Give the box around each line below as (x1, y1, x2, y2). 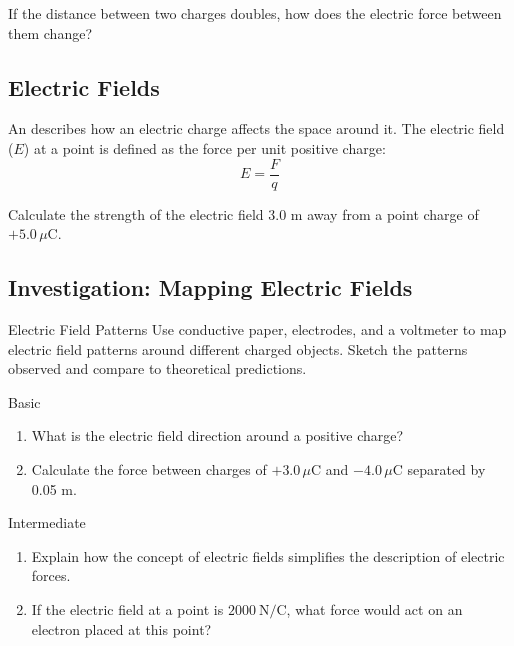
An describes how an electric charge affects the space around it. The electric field (8, 118, 505, 139)
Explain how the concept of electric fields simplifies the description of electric (31, 545, 505, 566)
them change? (8, 22, 92, 43)
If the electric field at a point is (31, 598, 224, 619)
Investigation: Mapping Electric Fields (8, 272, 413, 303)
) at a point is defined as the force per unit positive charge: (23, 137, 386, 158)
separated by (407, 459, 486, 479)
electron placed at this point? (31, 618, 212, 639)
